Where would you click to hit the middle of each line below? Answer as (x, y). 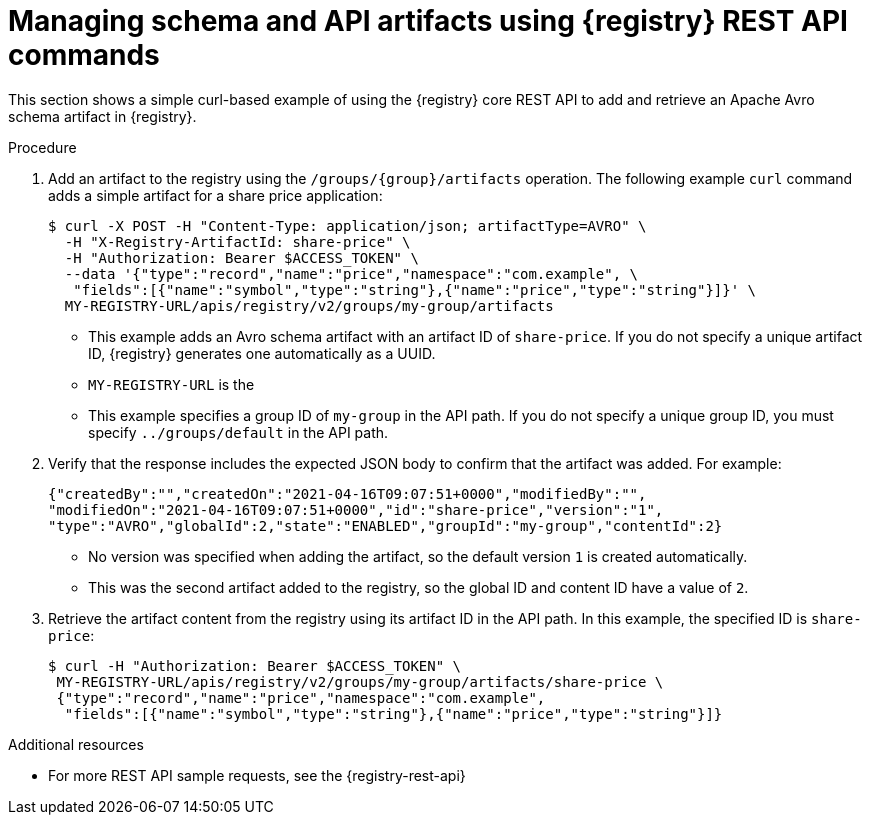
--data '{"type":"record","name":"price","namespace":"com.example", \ (351, 273)
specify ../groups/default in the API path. (238, 432)
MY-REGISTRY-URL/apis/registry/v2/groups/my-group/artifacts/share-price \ (360, 681)
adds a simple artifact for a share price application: (215, 195)
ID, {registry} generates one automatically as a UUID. (262, 353)
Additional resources (76, 744)
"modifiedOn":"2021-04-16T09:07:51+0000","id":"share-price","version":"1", (356, 509)
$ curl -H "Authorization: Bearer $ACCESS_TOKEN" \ (255, 665)
